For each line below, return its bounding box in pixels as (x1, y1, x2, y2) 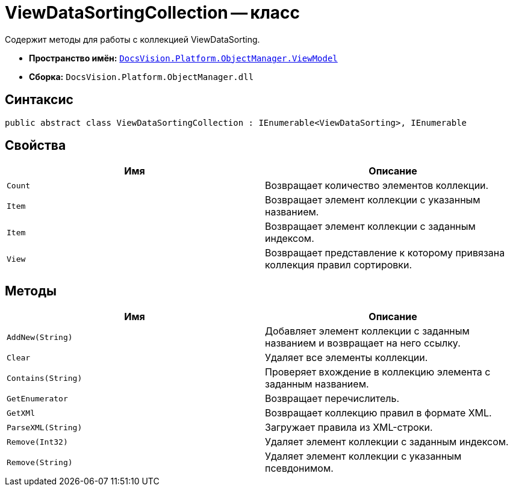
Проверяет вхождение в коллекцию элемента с (265, 366, 491, 378)
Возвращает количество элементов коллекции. (265, 179, 489, 192)
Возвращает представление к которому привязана (265, 247, 505, 259)
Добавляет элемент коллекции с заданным (265, 325, 470, 338)
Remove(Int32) (7, 437, 68, 446)
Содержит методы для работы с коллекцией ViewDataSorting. (5, 34, 260, 45)
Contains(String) (7, 373, 82, 383)
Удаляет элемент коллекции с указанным (265, 450, 462, 463)
